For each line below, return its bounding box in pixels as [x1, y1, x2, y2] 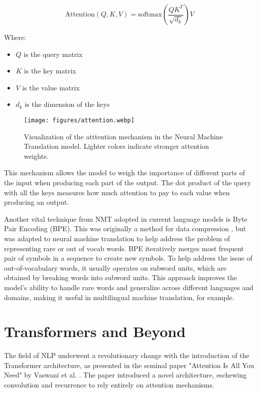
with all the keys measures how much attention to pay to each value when [4, 187, 230, 197]
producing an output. [4, 197, 69, 207]
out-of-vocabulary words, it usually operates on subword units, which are [4, 262, 227, 273]
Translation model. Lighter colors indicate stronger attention [24, 141, 209, 151]
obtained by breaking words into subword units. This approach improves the [4, 272, 237, 283]
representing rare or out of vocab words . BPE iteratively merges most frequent [4, 243, 244, 253]
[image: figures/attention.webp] [24, 116, 134, 124]
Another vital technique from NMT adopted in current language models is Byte [4, 213, 248, 224]
